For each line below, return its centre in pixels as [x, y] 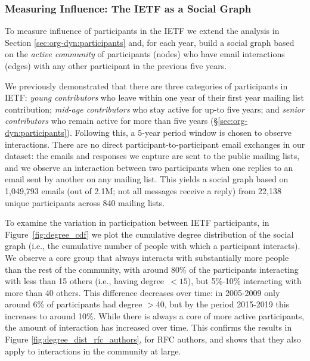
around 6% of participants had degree [74, 304]
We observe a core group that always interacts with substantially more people [147, 257]
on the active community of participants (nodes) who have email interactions [145, 54]
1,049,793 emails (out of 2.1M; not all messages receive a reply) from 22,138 [143, 190]
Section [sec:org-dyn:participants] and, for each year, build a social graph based [150, 42]
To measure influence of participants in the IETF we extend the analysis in [142, 31]
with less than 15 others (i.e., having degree [85, 281]
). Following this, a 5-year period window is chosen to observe [179, 132]
